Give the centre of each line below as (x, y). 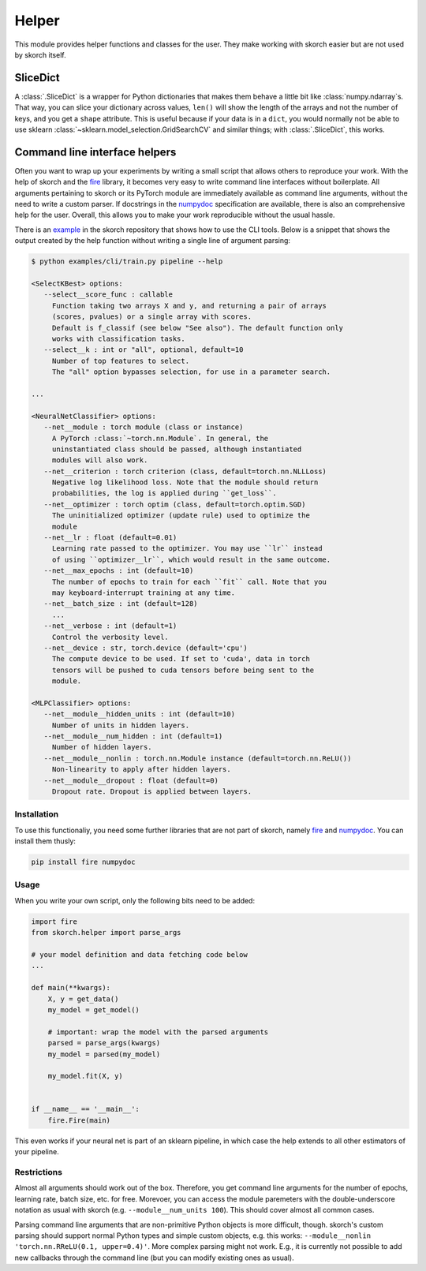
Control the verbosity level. (110, 637)
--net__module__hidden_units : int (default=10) (140, 714)
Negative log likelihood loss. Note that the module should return (185, 482)
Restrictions (39, 1172)
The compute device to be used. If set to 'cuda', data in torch (181, 659)
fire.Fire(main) (79, 1120)
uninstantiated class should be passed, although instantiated (177, 449)
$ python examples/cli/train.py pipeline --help (127, 262)
